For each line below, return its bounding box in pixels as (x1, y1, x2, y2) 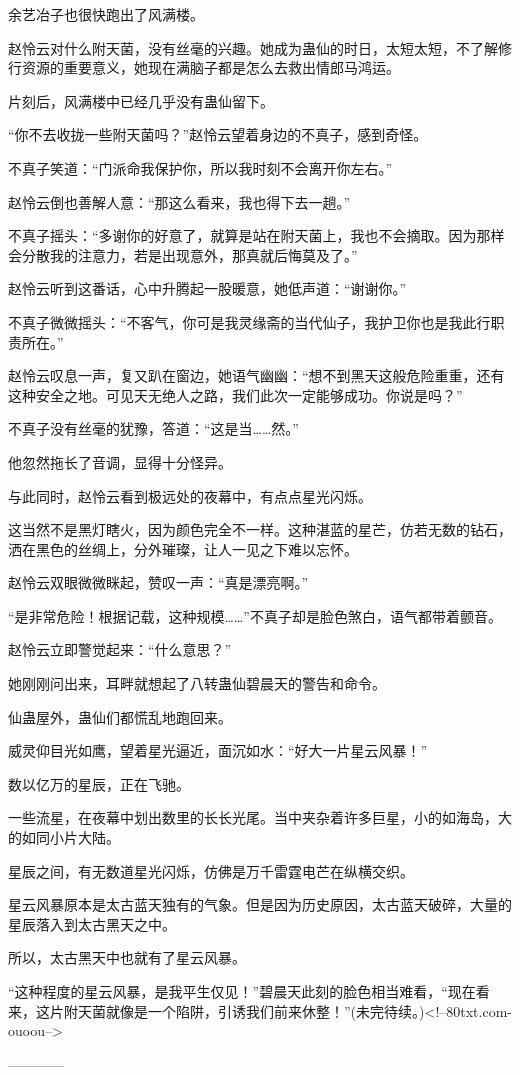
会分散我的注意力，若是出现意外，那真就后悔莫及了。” (8, 244, 358, 265)
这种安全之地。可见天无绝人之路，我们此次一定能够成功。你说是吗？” (8, 384, 463, 405)
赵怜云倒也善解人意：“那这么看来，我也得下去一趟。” (8, 191, 351, 212)
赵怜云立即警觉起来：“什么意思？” (8, 639, 232, 660)
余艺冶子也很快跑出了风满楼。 (8, 4, 204, 24)
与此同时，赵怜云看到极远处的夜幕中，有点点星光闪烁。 (8, 485, 372, 506)
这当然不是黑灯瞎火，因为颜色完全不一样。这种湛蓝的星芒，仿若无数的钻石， (8, 519, 512, 540)
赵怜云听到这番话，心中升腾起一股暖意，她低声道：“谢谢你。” (8, 278, 407, 299)
